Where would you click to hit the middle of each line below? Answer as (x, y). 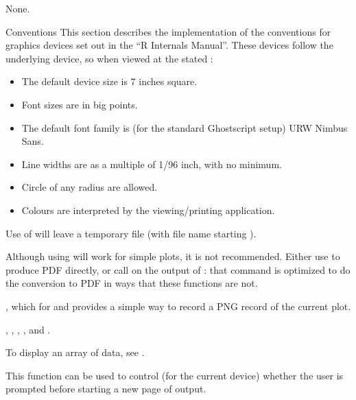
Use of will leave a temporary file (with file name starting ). (131, 233)
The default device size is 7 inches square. (109, 81)
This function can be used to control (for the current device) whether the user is (175, 375)
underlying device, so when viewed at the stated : (109, 58)
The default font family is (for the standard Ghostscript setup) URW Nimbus (185, 127)
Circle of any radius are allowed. (90, 187)
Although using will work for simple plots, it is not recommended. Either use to (173, 256)
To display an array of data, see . (75, 352)
